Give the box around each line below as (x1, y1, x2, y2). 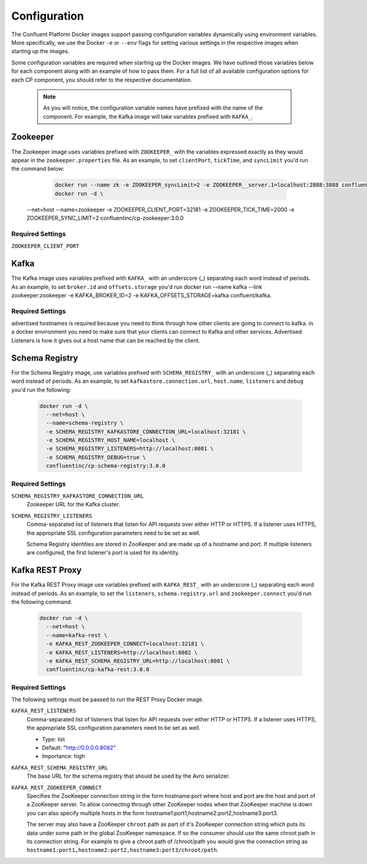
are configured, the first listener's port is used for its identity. (26, 549, 180, 557)
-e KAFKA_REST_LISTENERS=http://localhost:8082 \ (46, 649, 198, 656)
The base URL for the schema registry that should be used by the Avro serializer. (26, 772, 231, 780)
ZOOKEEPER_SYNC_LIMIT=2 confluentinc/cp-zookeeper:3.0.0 (26, 214, 183, 222)
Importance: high (42, 753, 85, 760)
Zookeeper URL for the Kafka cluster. (26, 501, 120, 508)
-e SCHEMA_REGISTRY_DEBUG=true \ (46, 454, 146, 460)
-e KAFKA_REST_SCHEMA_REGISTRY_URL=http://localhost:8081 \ (46, 657, 230, 664)
